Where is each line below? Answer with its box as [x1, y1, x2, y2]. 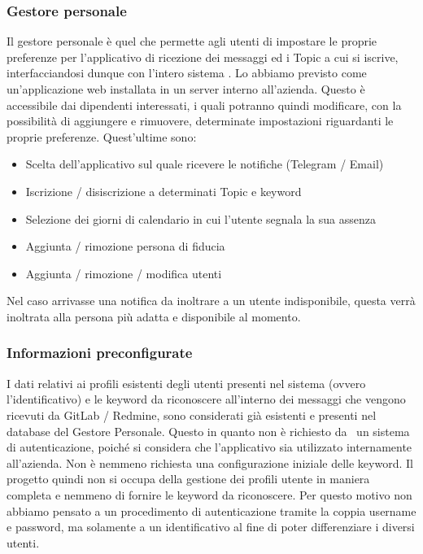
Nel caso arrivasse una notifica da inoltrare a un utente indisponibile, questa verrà [7, 292, 416, 309]
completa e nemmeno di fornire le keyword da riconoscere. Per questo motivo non [7, 486, 412, 503]
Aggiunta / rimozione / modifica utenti [25, 264, 222, 281]
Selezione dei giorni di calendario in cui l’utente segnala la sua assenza [25, 210, 376, 227]
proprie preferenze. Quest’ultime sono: [7, 128, 197, 145]
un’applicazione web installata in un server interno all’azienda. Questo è [7, 81, 365, 97]
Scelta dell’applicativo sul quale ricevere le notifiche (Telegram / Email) [25, 155, 384, 172]
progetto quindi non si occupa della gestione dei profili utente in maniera [7, 470, 370, 487]
